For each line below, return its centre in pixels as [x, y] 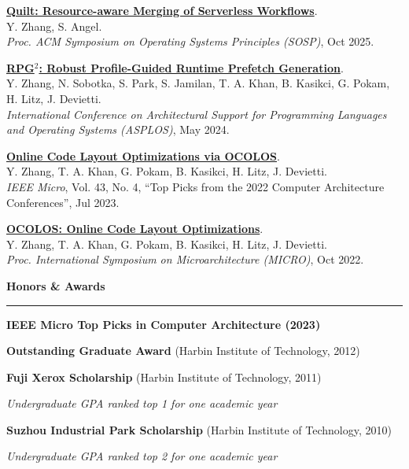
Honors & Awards [56, 285]
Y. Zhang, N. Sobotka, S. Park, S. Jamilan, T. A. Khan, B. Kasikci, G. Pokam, [198, 83]
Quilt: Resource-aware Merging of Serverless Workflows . [162, 10]
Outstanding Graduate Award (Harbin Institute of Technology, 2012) [183, 351]
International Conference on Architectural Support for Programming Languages [197, 114]
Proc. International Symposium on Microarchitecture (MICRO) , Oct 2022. [185, 259]
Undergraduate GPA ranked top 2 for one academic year [142, 456]
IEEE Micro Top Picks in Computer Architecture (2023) [164, 324]
